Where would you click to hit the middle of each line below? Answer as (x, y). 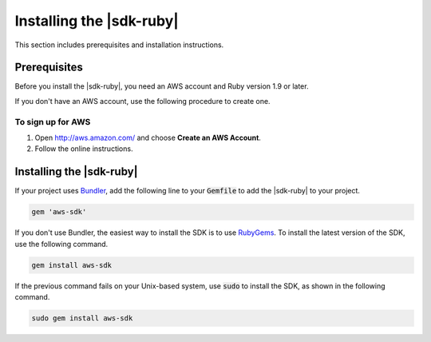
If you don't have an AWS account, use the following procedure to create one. (142, 101)
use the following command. (61, 244)
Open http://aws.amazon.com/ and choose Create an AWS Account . (148, 137)
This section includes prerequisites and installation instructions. (119, 45)
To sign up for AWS (53, 121)
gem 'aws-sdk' (59, 212)
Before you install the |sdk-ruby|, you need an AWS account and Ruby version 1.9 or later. (162, 86)
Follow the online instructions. (84, 149)
